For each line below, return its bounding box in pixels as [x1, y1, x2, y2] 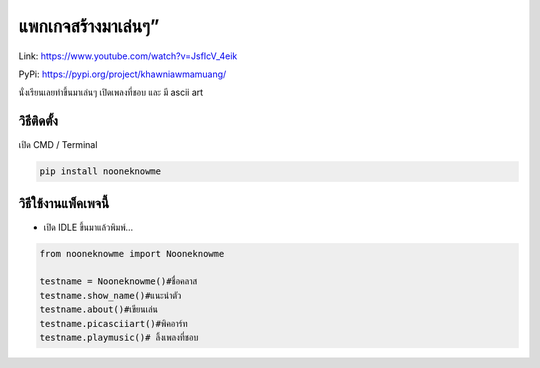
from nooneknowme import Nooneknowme [39, 248, 225, 259]
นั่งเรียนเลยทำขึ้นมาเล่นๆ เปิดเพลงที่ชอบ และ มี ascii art [18, 86, 204, 99]
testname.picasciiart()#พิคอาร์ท [39, 318, 189, 329]
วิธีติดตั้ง [18, 113, 59, 130]
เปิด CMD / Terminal [18, 139, 98, 151]
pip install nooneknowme [39, 166, 162, 177]
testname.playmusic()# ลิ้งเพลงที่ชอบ [39, 332, 199, 344]
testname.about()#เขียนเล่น [39, 304, 159, 315]
